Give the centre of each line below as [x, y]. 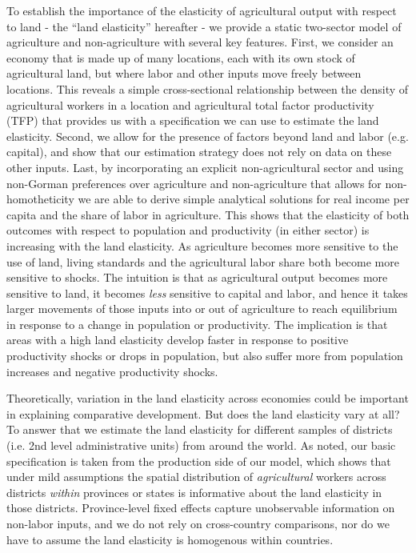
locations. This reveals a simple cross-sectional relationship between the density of [208, 88]
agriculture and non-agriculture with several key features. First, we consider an [200, 42]
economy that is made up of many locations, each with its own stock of [181, 57]
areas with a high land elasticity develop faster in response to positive [178, 340]
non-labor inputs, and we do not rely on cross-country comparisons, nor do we [198, 523]
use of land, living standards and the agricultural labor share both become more [203, 261]
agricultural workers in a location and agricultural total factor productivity [190, 104]
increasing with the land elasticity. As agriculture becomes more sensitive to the [202, 245]
